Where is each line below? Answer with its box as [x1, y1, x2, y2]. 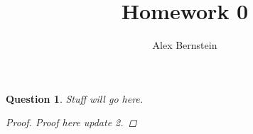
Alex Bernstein [152, 38, 217, 52]
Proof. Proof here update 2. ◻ [6, 115, 137, 130]
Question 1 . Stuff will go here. [6, 91, 144, 106]
